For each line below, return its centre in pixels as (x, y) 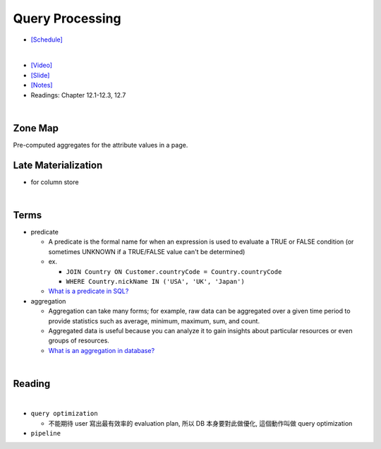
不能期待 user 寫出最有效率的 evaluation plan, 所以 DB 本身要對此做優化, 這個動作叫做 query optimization (200, 423)
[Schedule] (47, 40)
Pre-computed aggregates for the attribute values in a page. (101, 145)
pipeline (46, 433)
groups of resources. (79, 341)
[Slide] (40, 75)
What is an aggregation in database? (102, 350)
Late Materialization (58, 165)
